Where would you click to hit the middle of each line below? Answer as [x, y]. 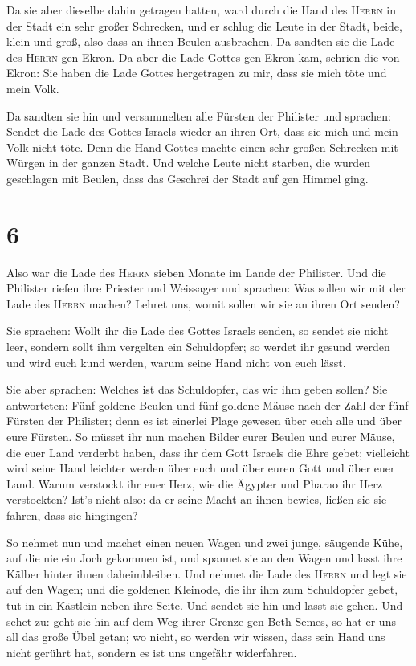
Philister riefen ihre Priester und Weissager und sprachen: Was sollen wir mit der [206, 288]
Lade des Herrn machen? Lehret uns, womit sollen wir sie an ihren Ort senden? [203, 303]
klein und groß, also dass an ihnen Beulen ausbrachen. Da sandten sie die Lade [201, 41]
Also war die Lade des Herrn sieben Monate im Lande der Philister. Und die [196, 272]
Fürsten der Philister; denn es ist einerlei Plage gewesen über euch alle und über [204, 421]
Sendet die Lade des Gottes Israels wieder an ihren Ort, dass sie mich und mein [202, 131]
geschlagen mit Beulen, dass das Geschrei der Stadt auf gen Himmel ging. [188, 178]
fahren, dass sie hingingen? [72, 515]
